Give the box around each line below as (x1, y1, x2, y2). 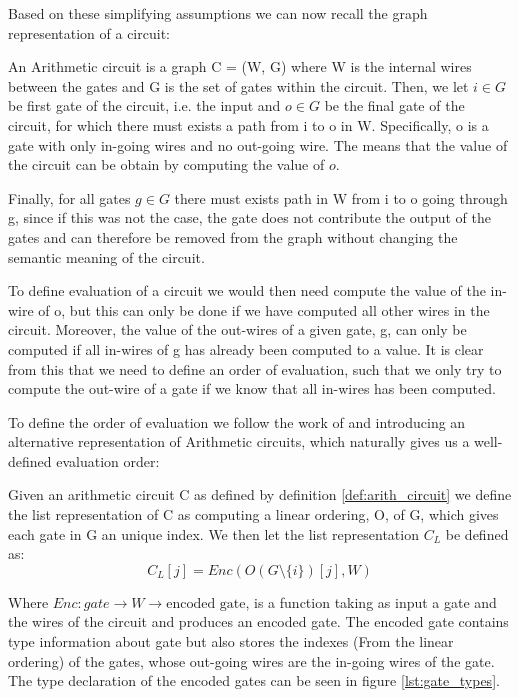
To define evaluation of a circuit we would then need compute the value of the (8, 280, 486, 301)
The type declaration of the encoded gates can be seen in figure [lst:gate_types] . (8, 670, 500, 691)
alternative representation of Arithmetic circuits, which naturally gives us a (8, 431, 470, 452)
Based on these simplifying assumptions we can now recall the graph (8, 3, 428, 23)
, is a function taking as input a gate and (245, 591, 497, 612)
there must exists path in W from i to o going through (174, 187, 508, 208)
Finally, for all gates (8, 187, 131, 208)
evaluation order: (56, 450, 160, 471)
